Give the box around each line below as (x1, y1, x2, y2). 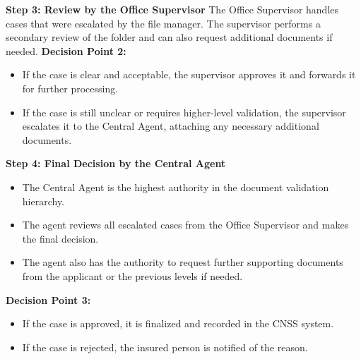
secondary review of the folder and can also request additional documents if (6, 30, 333, 44)
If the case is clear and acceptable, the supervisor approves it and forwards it (22, 67, 356, 82)
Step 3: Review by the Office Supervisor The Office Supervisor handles (6, 2, 339, 16)
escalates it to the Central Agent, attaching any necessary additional (22, 118, 319, 133)
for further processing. (22, 80, 119, 95)
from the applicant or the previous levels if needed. (22, 268, 243, 283)
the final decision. (22, 231, 99, 245)
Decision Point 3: (6, 292, 91, 307)
